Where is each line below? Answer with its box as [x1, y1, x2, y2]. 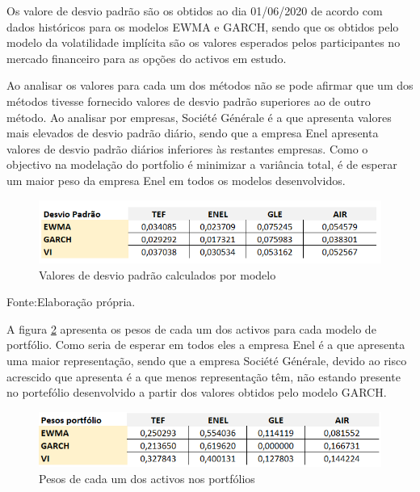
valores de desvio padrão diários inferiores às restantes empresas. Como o [6, 140, 368, 157]
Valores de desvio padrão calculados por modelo [39, 266, 276, 283]
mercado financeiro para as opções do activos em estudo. [6, 49, 287, 66]
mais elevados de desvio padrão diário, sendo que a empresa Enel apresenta [6, 124, 379, 141]
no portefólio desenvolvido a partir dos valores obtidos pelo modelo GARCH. [6, 384, 387, 401]
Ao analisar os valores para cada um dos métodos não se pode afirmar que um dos [6, 77, 414, 94]
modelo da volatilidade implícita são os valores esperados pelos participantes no [6, 34, 401, 51]
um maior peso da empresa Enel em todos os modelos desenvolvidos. [6, 171, 346, 188]
